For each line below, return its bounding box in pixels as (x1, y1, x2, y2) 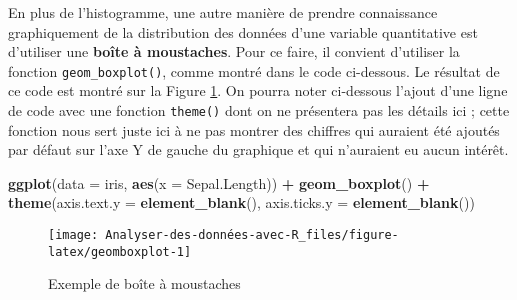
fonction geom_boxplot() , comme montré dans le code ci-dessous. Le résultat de (8, 60, 500, 81)
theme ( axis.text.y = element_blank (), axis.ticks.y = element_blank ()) (8, 192, 475, 213)
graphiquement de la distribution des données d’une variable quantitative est (8, 21, 478, 42)
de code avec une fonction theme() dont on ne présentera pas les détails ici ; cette (8, 100, 510, 121)
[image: (48, 228, 99, 243)
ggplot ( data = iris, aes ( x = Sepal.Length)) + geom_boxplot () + (8, 172, 430, 193)
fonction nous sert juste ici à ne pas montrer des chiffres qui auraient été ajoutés (8, 119, 500, 140)
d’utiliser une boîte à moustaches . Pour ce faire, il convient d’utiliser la (8, 41, 460, 62)
